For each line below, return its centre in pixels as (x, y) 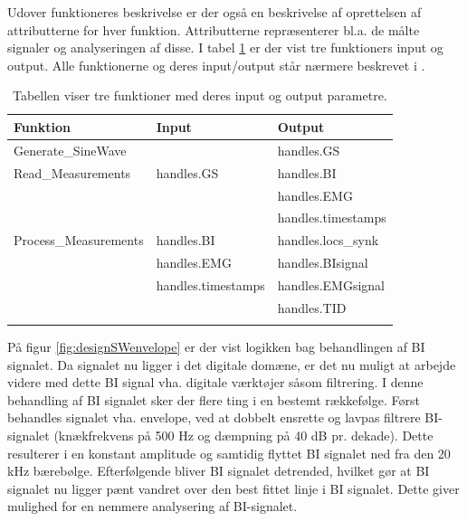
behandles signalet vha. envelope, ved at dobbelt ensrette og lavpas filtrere (214, 417)
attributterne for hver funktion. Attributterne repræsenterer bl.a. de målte (214, 29)
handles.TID (312, 307)
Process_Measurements (79, 240)
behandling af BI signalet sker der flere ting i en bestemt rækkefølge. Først (214, 399)
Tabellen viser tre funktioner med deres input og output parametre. (200, 95)
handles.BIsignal (323, 263)
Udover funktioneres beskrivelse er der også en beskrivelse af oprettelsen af (214, 12)
